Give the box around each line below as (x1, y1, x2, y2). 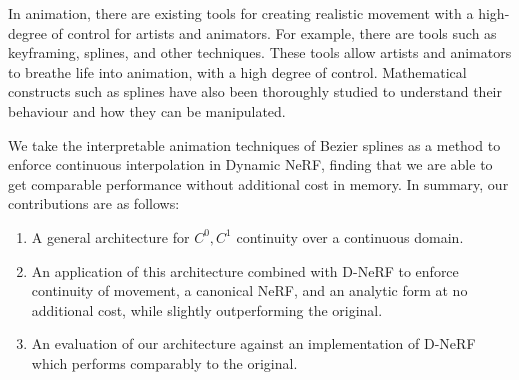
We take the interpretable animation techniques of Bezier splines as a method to (8, 134, 501, 155)
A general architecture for (31, 226, 190, 247)
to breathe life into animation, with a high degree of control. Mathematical (8, 61, 467, 82)
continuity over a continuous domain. (236, 226, 464, 247)
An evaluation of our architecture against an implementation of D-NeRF (31, 333, 476, 354)
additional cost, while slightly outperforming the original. (31, 299, 383, 320)
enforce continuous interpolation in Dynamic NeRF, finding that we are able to (8, 154, 493, 175)
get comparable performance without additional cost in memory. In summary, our (8, 173, 509, 194)
